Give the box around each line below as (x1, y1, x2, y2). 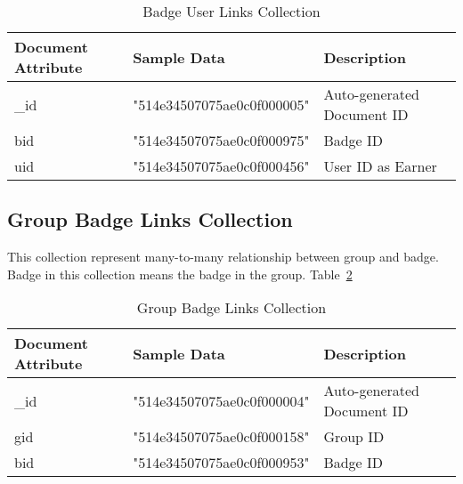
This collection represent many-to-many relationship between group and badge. (7, 247, 439, 266)
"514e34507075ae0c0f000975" (133, 130, 310, 150)
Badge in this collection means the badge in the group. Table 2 (7, 264, 353, 283)
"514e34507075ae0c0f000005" (133, 93, 310, 115)
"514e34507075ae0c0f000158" (133, 426, 310, 448)
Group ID (323, 426, 385, 448)
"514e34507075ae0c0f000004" (133, 390, 310, 411)
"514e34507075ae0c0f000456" (133, 156, 310, 176)
